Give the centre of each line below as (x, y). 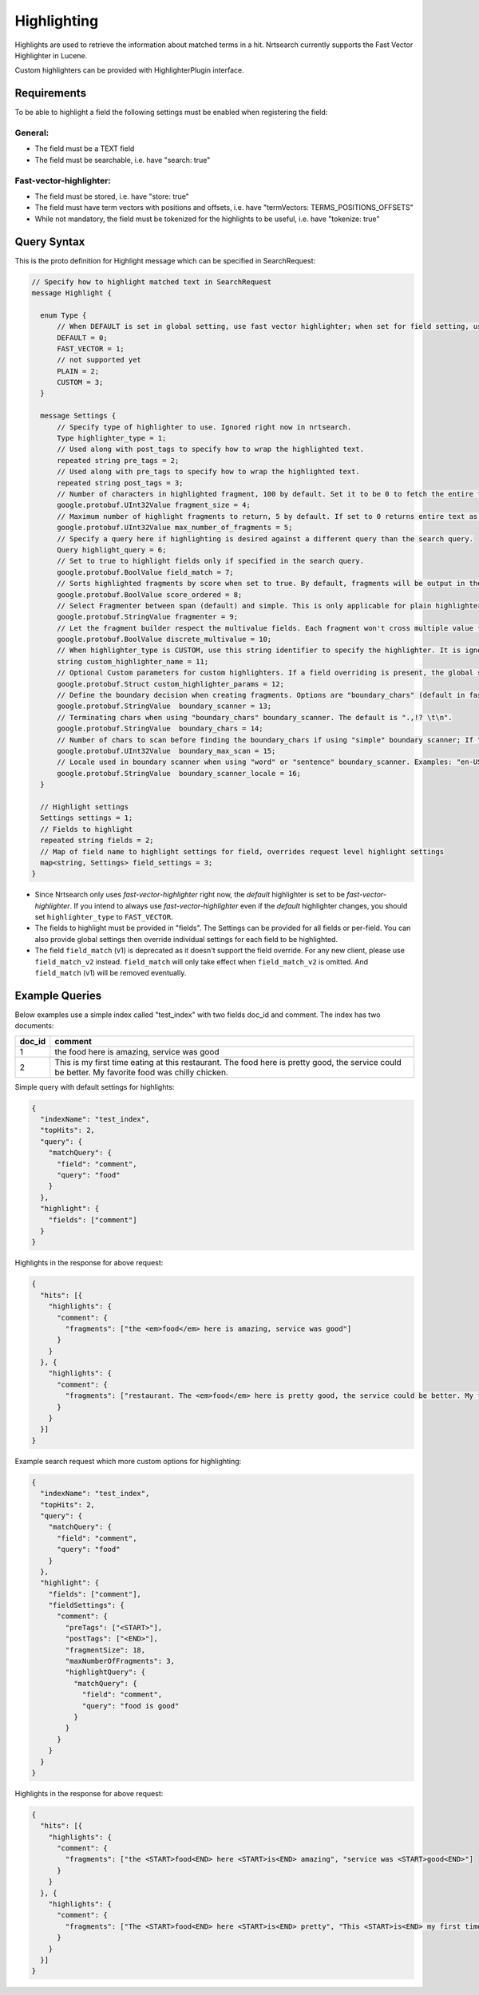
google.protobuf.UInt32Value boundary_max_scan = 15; (166, 751)
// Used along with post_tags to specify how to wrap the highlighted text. (211, 449)
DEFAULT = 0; (82, 338)
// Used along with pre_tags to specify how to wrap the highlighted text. (209, 472)
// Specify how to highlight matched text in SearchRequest (152, 282)
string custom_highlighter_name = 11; (133, 661)
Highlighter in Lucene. (51, 55)
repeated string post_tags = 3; (120, 483)
